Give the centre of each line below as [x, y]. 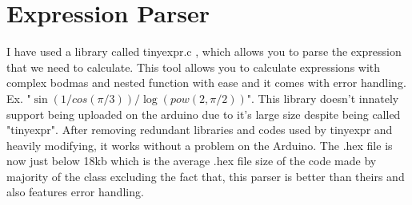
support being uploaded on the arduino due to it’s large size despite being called [204, 114]
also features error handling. [75, 192]
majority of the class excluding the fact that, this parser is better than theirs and [206, 176]
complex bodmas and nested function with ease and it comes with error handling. [206, 83]
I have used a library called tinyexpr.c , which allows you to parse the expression [204, 51]
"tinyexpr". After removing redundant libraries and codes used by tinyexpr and [200, 130]
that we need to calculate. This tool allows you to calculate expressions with [194, 67]
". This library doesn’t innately [323, 98]
